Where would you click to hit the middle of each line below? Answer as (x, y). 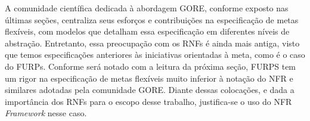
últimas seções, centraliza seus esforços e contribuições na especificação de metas (152, 19)
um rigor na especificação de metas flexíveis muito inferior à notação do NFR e (149, 78)
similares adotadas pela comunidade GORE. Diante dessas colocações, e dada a (150, 90)
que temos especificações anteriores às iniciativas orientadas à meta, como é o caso (155, 55)
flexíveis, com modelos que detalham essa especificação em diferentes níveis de (147, 31)
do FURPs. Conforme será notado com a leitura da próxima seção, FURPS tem (151, 66)
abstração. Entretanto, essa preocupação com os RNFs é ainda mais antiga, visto (152, 43)
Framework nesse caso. (46, 113)
